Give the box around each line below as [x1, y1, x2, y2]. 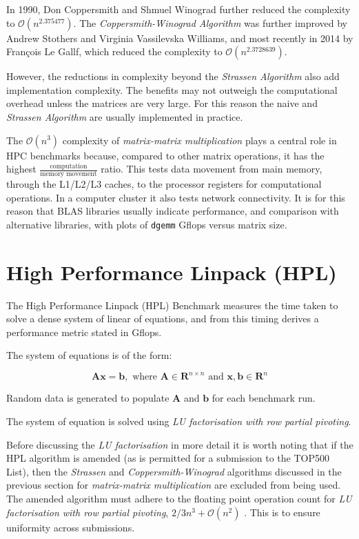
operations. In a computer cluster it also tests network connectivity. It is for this [6, 190, 345, 204]
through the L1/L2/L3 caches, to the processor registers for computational [6, 176, 322, 190]
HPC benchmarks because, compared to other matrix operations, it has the [6, 148, 325, 162]
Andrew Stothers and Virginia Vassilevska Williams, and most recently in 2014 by [6, 30, 353, 45]
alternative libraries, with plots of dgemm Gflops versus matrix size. [6, 217, 287, 231]
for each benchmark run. [212, 391, 316, 405]
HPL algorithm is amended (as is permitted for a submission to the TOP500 [6, 451, 329, 465]
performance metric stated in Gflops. [6, 324, 162, 339]
